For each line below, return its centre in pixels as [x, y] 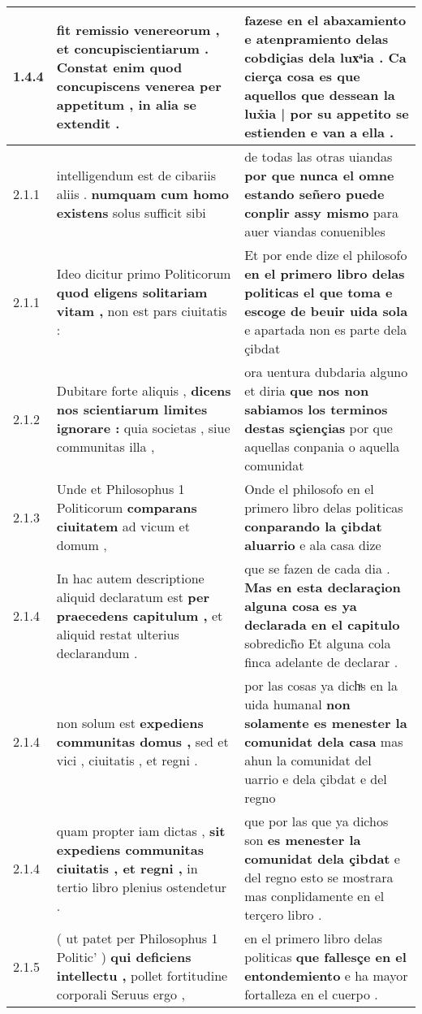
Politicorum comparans [127, 507]
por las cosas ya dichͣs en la [321, 685]
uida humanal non [297, 704]
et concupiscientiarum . [133, 48]
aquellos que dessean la [320, 95]
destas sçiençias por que [319, 428]
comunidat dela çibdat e [322, 858]
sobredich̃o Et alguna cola [318, 643]
